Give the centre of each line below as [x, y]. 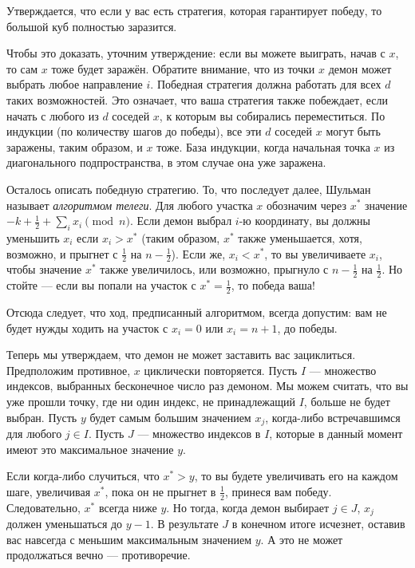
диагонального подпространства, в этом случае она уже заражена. [166, 162]
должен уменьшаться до [65, 524]
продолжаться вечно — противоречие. [99, 555]
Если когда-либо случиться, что [83, 476]
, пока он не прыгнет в [160, 491]
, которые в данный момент [336, 434]
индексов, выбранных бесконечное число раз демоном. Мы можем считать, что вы [207, 386]
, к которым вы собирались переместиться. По [272, 115]
